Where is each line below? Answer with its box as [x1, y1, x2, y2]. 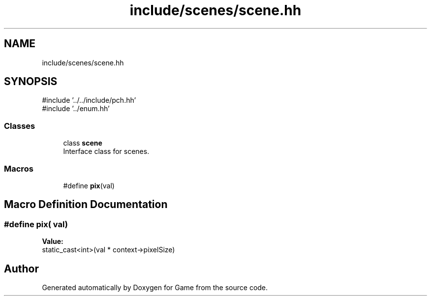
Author [4, 262, 39, 275]
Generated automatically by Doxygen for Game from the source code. [42, 283, 268, 292]
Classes [4, 120, 35, 131]
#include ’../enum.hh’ [42, 104, 110, 113]
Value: [42, 237, 63, 246]
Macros [4, 163, 33, 174]
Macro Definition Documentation [4, 198, 168, 211]
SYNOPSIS [4, 75, 58, 88]
